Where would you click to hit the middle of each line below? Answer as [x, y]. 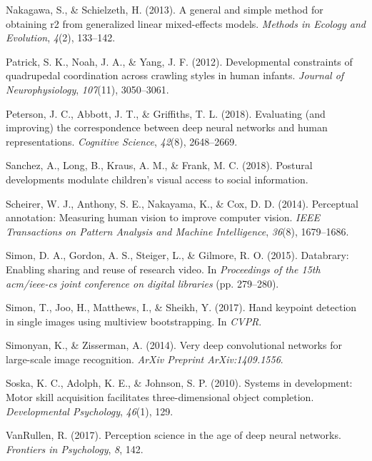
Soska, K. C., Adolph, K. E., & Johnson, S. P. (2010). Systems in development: [179, 383]
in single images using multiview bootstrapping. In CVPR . [134, 321]
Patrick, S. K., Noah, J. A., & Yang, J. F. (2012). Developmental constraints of [179, 61]
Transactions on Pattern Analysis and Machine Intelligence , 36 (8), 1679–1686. [177, 231]
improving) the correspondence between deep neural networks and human [167, 127]
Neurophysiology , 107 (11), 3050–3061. [87, 89]
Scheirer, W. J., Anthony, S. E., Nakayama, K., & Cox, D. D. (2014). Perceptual [182, 203]
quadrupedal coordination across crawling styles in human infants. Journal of [175, 75]
